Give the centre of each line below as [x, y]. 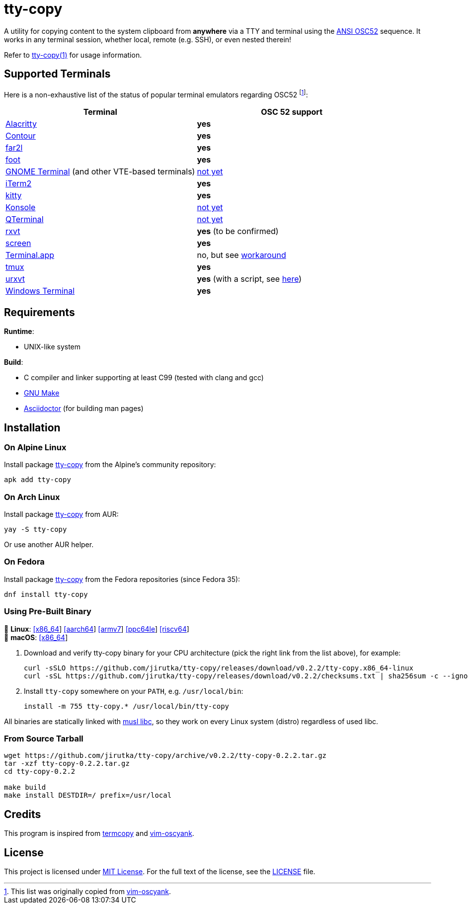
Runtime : [19, 331]
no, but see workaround [241, 255]
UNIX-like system [52, 347]
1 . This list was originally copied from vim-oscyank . [87, 891]
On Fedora [24, 562]
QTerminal [25, 219]
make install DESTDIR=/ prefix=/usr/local [88, 795]
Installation [32, 427]
